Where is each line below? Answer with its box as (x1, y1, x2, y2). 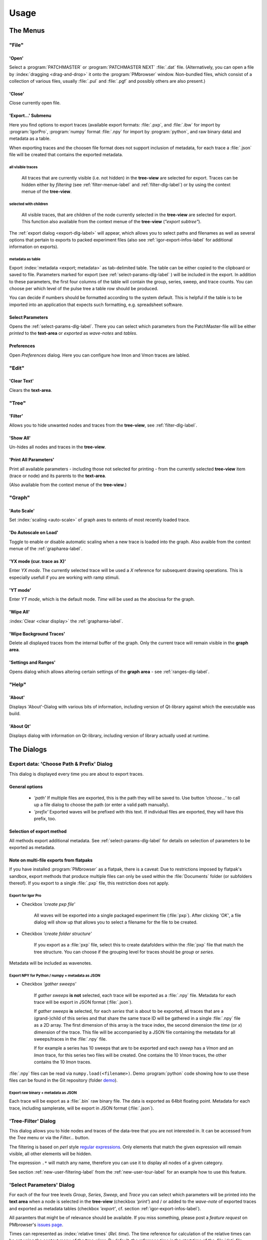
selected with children (9, 201, 48, 207)
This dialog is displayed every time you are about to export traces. (9, 771, 144, 777)
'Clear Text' (9, 378, 34, 384)
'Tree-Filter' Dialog (9, 1117, 56, 1124)
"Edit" (9, 365, 25, 372)
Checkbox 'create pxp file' (21, 901, 76, 907)
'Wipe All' (9, 609, 30, 615)
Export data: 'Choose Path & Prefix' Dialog (9, 760, 113, 767)
